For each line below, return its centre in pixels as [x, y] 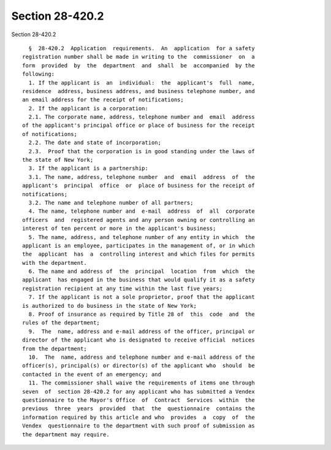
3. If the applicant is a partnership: [88, 168]
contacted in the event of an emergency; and [92, 374]
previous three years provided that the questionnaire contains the [139, 409]
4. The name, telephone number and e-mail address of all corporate [142, 211]
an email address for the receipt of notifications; [103, 100]
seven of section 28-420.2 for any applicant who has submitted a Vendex [139, 391]
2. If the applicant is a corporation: [88, 108]
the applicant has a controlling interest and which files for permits [139, 254]
